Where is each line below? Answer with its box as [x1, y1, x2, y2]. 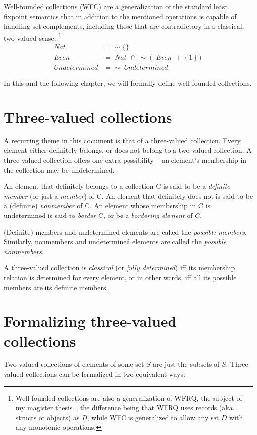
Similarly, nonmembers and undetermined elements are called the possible [4, 236, 227, 247]
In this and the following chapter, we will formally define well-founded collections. [4, 78, 252, 88]
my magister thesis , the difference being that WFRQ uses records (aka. [15, 402, 235, 413]
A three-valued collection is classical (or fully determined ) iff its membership [4, 262, 235, 273]
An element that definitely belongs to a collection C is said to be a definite [4, 181, 230, 191]
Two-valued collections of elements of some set [4, 359, 144, 369]
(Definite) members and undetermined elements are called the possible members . [4, 226, 247, 237]
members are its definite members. [4, 282, 108, 292]
